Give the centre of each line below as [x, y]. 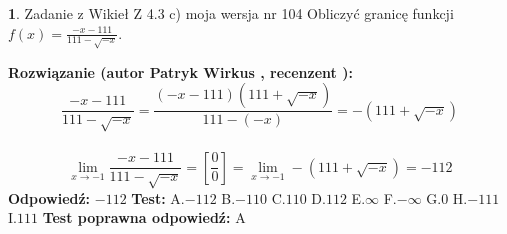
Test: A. [158, 197]
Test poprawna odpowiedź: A [144, 217]
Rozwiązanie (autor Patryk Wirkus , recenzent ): [180, 71]
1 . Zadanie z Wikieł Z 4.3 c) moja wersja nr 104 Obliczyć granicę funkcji [231, 13]
